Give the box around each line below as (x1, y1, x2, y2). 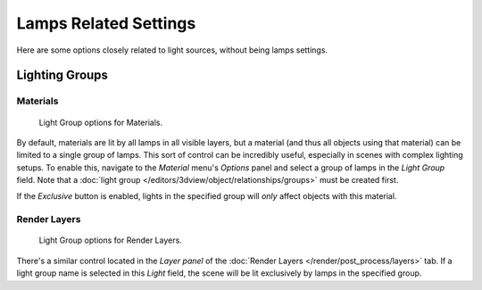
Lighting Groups (16, 68, 109, 83)
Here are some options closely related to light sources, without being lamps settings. (16, 45, 328, 55)
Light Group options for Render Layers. (38, 235, 182, 245)
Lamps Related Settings (16, 13, 196, 33)
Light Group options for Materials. (38, 117, 163, 128)
